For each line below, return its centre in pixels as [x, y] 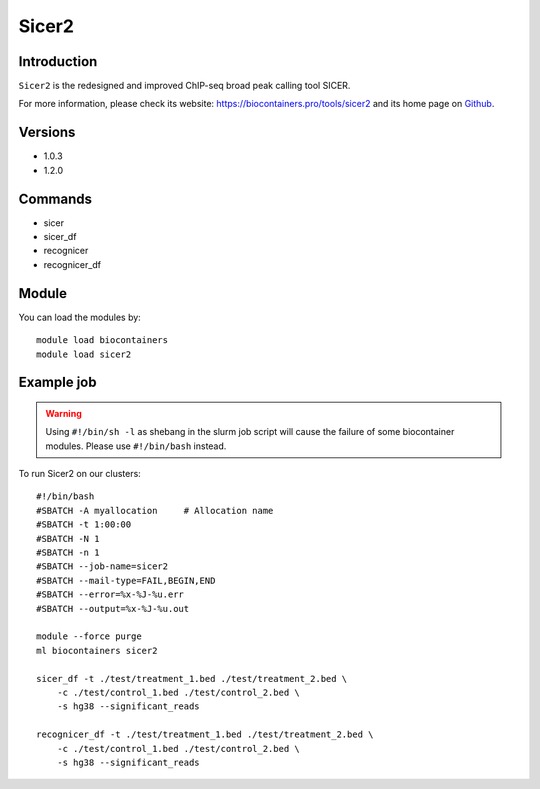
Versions [47, 132]
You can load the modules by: [80, 317]
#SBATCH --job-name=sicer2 [102, 566]
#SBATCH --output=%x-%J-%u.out [113, 608]
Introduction [58, 61]
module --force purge [89, 636]
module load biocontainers [102, 340]
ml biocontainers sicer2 [97, 650]
